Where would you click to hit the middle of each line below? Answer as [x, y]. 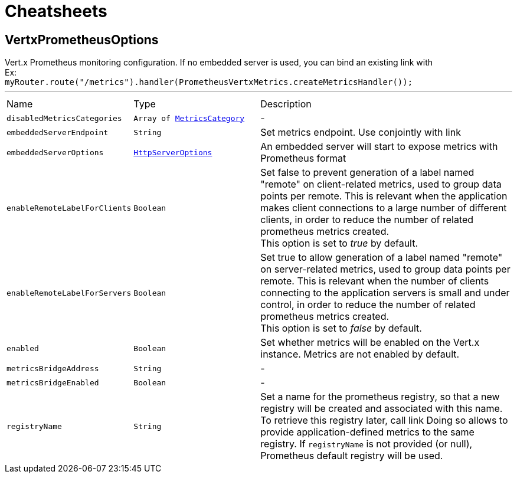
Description [286, 104]
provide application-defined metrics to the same [367, 432]
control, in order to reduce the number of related [368, 305]
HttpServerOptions [173, 152]
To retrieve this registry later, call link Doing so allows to [384, 420]
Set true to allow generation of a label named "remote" [382, 258]
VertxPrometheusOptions [82, 40]
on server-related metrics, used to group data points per [385, 269]
